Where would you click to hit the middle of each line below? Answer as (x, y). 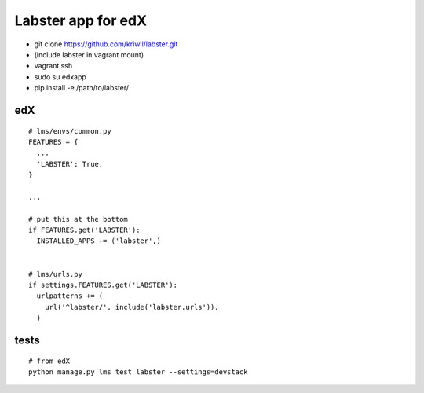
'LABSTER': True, (70, 164)
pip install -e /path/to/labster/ (82, 88)
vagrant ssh (53, 66)
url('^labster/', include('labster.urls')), (132, 307)
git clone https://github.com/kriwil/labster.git (106, 44)
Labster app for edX (81, 20)
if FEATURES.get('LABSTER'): (84, 230)
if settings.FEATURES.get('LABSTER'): (103, 285)
